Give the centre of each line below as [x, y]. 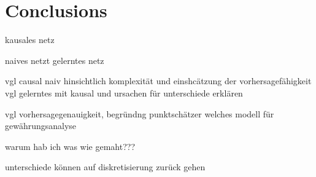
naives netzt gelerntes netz [55, 60]
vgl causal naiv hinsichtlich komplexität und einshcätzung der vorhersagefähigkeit [158, 81]
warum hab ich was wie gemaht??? [70, 146]
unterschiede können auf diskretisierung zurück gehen [105, 167]
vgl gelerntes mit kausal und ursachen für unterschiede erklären [124, 92]
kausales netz [30, 40]
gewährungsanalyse [41, 126]
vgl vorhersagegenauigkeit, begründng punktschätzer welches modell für [140, 113]
